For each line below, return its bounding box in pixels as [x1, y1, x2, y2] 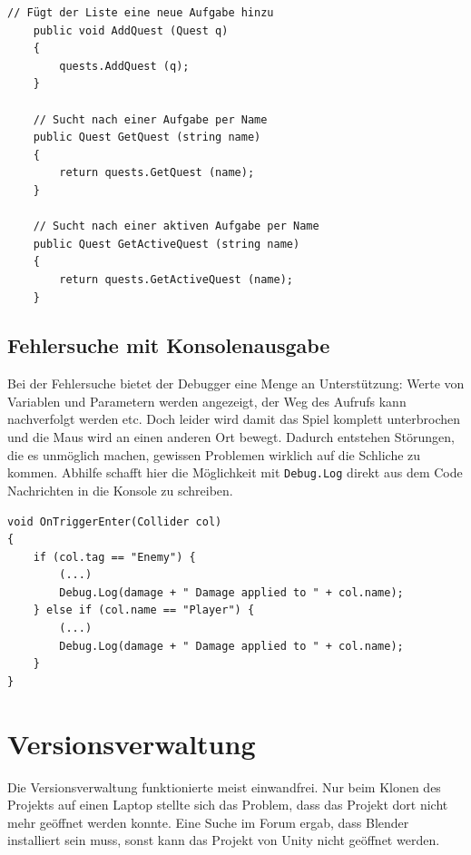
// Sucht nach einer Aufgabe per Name [33, 113, 268, 126]
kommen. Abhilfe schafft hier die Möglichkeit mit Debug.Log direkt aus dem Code [7, 463, 463, 482]
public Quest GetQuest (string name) [33, 131, 261, 144]
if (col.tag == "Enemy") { [33, 550, 196, 564]
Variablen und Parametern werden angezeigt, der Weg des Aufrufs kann [7, 391, 407, 410]
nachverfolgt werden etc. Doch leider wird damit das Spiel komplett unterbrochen [7, 409, 461, 428]
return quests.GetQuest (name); [59, 166, 255, 180]
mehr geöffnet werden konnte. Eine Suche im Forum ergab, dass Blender [7, 812, 409, 831]
